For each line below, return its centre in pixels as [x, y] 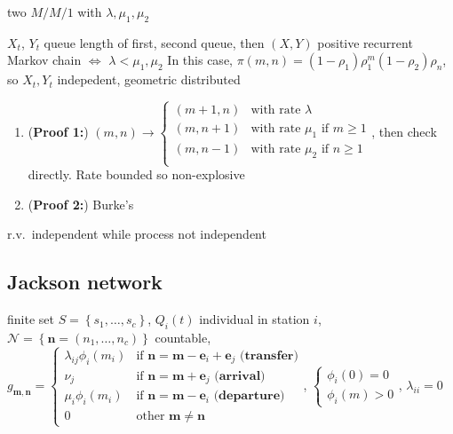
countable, [183, 337]
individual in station [254, 319]
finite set [31, 319]
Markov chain [44, 60]
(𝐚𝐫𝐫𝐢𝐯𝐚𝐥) [240, 376]
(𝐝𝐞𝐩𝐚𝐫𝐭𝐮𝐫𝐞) [249, 396]
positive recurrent [365, 42]
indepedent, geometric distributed [149, 79]
